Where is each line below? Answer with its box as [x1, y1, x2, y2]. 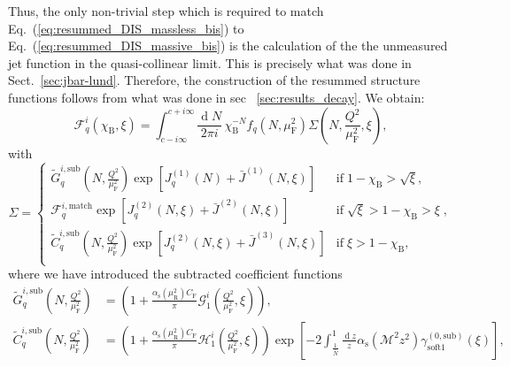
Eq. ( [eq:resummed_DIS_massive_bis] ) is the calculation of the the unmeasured [8, 36, 448, 55]
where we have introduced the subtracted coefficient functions [8, 264, 343, 283]
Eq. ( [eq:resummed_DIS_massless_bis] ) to [8, 19, 244, 37]
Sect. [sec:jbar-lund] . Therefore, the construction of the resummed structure [8, 71, 421, 89]
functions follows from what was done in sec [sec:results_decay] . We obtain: [8, 88, 425, 106]
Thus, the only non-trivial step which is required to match [8, 2, 324, 19]
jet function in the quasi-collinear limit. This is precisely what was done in [8, 53, 412, 72]
